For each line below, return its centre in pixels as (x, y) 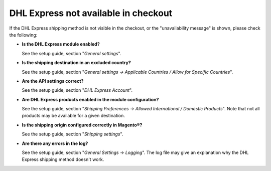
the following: (23, 35)
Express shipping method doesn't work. (63, 159)
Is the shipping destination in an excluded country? (77, 63)
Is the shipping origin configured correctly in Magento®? (82, 125)
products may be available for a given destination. (74, 116)
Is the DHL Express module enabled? (61, 44)
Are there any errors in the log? (55, 143)
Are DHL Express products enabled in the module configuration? (90, 99)
